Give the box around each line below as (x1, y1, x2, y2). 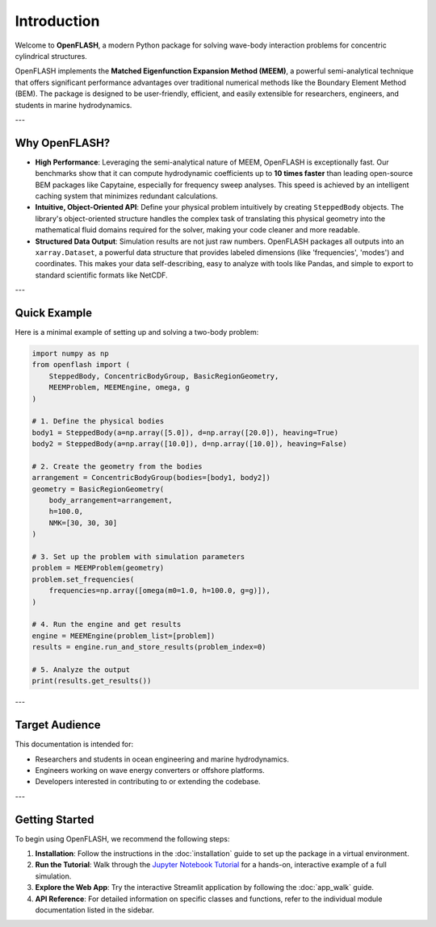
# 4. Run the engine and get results (31, 620, 182, 629)
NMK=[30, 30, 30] (48, 518, 118, 528)
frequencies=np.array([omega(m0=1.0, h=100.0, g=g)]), (48, 586, 270, 595)
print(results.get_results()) (31, 676, 152, 686)
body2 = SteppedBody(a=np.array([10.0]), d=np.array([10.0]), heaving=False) (31, 440, 347, 449)
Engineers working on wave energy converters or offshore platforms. (35, 765, 266, 775)
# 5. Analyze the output (31, 665, 131, 674)
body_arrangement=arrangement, (48, 496, 173, 505)
